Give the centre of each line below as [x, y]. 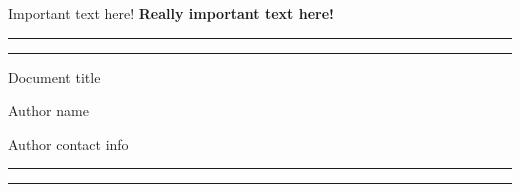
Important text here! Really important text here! [171, 13]
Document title [54, 76]
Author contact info [68, 143]
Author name [48, 110]
